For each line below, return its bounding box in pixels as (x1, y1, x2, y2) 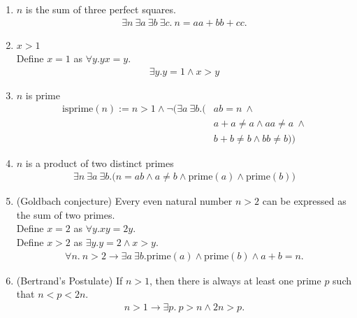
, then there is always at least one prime (150, 273, 321, 287)
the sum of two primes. (16, 207, 115, 222)
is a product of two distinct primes (25, 155, 174, 170)
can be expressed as (262, 194, 347, 208)
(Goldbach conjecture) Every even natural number (16, 194, 233, 208)
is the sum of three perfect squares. (25, 2, 176, 16)
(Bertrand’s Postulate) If (16, 273, 123, 287)
